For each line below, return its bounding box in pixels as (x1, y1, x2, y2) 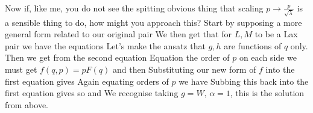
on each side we (239, 51, 297, 64)
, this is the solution (230, 87, 305, 99)
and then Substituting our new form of (112, 63, 256, 76)
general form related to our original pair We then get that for (5, 28, 232, 40)
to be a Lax (255, 28, 298, 40)
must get (5, 63, 37, 76)
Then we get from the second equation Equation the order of (5, 51, 230, 64)
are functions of (224, 39, 282, 52)
